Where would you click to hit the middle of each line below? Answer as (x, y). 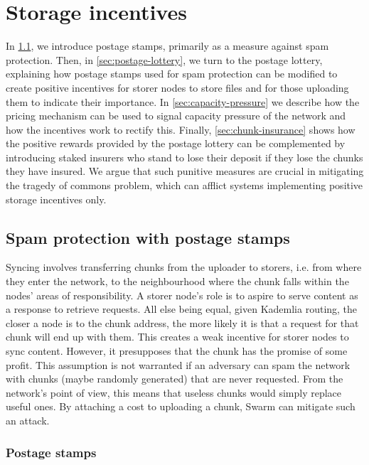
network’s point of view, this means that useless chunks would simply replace (173, 392)
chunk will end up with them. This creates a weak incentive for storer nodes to (177, 337)
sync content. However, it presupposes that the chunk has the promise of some (177, 351)
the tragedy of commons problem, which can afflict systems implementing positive (184, 185)
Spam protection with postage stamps (148, 237)
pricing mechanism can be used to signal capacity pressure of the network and (176, 116)
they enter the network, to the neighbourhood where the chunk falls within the (177, 281)
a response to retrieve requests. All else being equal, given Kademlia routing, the (182, 309)
